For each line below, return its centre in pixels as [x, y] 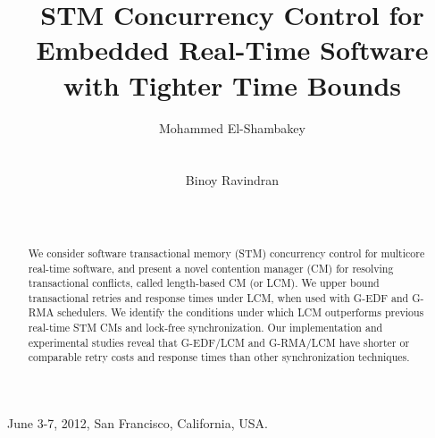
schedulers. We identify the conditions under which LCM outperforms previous [241, 312]
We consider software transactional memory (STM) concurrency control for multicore [226, 253]
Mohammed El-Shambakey [232, 127]
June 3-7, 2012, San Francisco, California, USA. [138, 423]
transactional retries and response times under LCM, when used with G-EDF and [218, 297]
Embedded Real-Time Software [232, 50]
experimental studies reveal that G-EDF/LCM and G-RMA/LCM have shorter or [219, 342]
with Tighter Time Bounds [232, 84]
